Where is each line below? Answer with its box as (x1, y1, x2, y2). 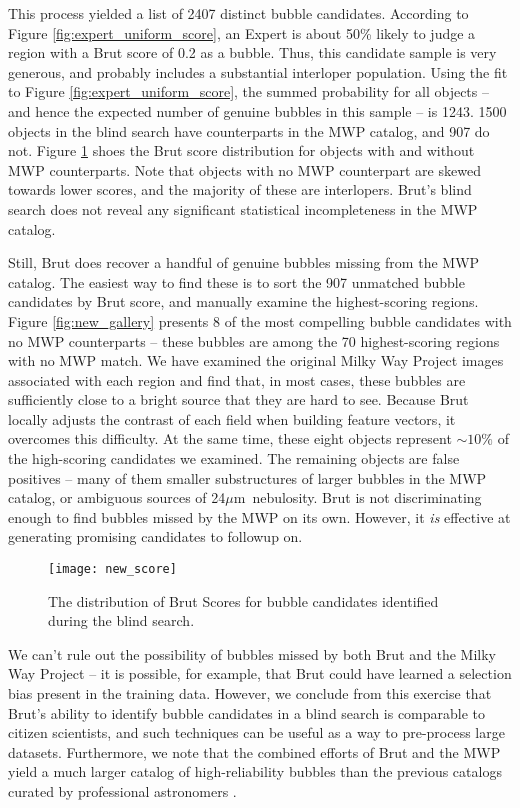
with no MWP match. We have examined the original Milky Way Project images (8, 350, 504, 371)
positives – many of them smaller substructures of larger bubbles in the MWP (8, 467, 487, 488)
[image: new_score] (48, 562, 177, 577)
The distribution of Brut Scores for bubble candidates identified (48, 590, 439, 611)
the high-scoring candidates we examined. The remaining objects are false (8, 448, 460, 469)
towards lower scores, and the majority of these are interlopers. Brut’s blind (8, 179, 472, 200)
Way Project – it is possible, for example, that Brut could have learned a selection (8, 663, 512, 684)
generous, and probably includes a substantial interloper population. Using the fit (8, 61, 508, 82)
